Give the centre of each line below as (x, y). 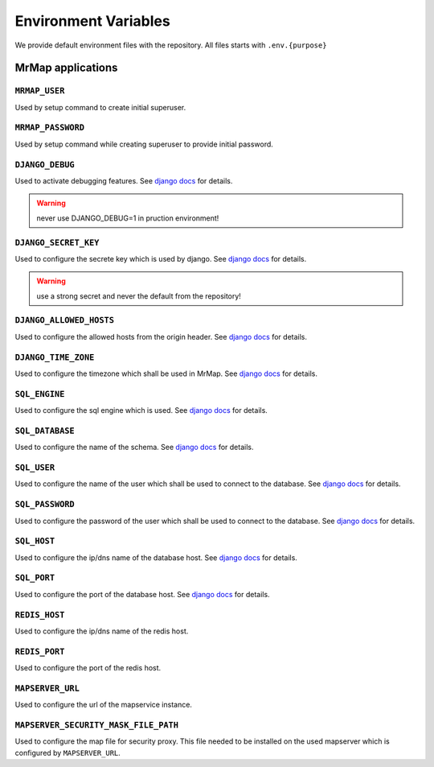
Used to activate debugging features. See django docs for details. (124, 180)
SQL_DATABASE (45, 431)
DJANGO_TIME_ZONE (55, 357)
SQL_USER (35, 468)
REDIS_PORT (40, 652)
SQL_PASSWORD (45, 505)
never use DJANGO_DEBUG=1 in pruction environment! (128, 218)
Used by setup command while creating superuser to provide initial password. (144, 144)
